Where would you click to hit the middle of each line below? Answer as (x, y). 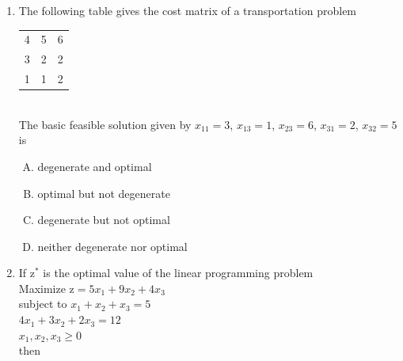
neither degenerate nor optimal (112, 246)
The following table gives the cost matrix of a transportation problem (188, 10)
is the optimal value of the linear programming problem (178, 273)
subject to (43, 304)
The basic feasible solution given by (105, 124)
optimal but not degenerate (104, 193)
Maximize (42, 288)
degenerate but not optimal (104, 220)
